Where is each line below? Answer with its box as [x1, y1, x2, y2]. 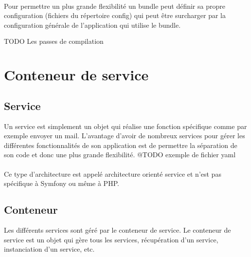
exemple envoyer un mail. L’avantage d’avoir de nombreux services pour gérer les [4, 130, 245, 141]
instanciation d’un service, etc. [4, 244, 95, 254]
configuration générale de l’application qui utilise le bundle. [4, 19, 181, 30]
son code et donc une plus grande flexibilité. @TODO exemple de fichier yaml [4, 149, 236, 160]
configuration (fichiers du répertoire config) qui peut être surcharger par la [4, 10, 226, 20]
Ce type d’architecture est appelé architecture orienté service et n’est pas [4, 168, 221, 179]
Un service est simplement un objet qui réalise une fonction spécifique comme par [4, 121, 247, 131]
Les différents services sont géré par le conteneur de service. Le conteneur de [4, 224, 231, 235]
